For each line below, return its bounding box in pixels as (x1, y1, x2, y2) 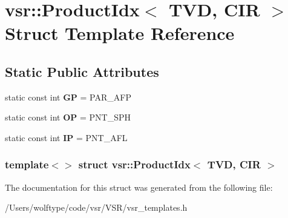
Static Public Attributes (5, 62, 159, 81)
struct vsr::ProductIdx (78, 157, 191, 172)
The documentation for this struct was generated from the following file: (5, 180, 273, 193)
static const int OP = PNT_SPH (5, 111, 131, 124)
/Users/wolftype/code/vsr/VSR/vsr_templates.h (5, 201, 188, 214)
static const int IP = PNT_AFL (5, 131, 128, 144)
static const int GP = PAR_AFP (5, 90, 131, 103)
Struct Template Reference (5, 21, 235, 45)
